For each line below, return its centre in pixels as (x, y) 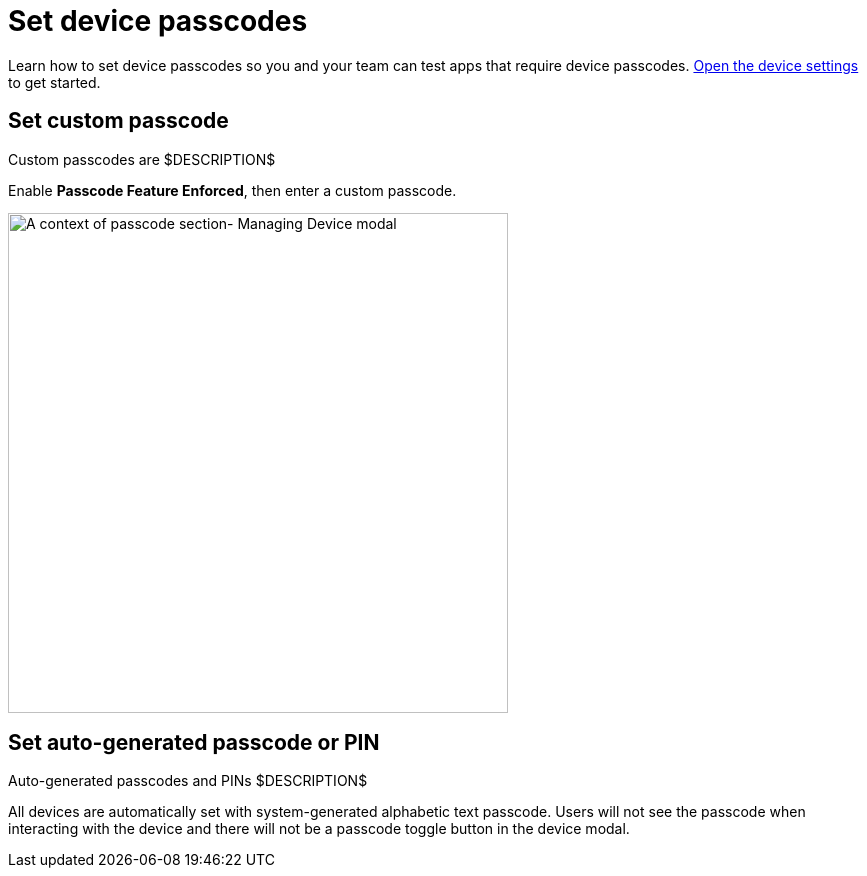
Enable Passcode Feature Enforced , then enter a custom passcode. (232, 190)
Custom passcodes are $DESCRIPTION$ (142, 159)
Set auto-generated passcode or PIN (194, 743)
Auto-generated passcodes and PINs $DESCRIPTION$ (188, 781)
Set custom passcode (118, 121)
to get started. (54, 82)
